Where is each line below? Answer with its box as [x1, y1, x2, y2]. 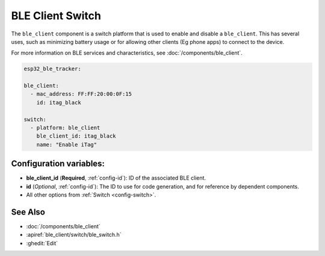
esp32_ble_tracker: [23, 66, 81, 72]
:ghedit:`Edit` [26, 239, 58, 246]
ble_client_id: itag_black [36, 133, 117, 139]
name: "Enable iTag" [36, 141, 97, 148]
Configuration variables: [11, 159, 105, 169]
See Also [11, 207, 45, 217]
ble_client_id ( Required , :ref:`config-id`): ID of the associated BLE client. [26, 174, 206, 181]
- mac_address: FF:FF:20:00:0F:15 [30, 91, 132, 97]
